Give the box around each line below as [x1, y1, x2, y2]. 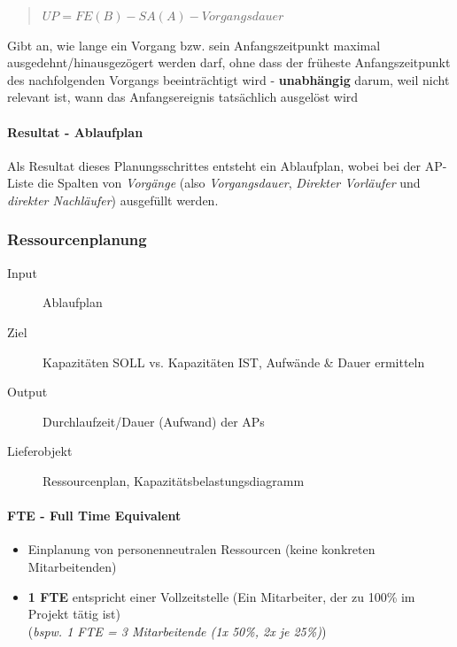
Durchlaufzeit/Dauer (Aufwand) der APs [43, 412, 265, 430]
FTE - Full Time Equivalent [7, 506, 182, 525]
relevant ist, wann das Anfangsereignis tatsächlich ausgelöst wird [7, 88, 359, 106]
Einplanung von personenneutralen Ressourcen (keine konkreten [27, 540, 376, 558]
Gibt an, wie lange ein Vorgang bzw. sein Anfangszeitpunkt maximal [7, 35, 381, 54]
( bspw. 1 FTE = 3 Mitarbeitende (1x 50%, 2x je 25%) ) [27, 621, 327, 640]
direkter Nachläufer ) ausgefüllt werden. [7, 190, 219, 209]
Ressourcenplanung [7, 228, 147, 250]
